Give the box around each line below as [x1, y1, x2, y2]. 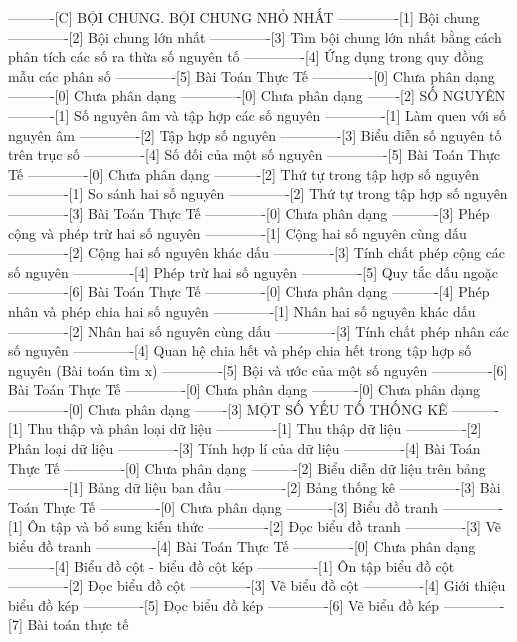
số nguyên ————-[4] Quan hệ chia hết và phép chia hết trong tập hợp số [8, 340, 472, 361]
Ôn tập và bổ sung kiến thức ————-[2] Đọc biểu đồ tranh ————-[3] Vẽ [27, 516, 502, 537]
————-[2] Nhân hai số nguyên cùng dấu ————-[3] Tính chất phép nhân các [8, 320, 509, 341]
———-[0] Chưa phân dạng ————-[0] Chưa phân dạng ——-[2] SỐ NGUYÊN [8, 85, 506, 106]
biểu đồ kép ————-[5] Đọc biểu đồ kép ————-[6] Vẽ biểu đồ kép [8, 594, 440, 615]
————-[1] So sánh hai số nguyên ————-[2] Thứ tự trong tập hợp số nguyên [8, 183, 508, 204]
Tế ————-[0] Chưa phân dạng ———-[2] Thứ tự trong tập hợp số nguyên [8, 163, 480, 184]
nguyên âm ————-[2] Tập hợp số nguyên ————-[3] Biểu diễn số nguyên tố [8, 124, 502, 145]
